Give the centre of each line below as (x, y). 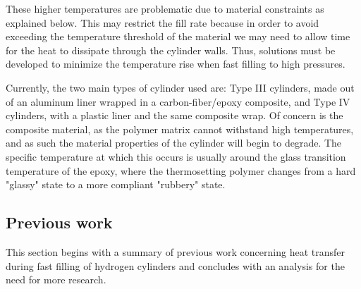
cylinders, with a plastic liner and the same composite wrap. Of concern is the (175, 115)
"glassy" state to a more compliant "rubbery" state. (116, 184)
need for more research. (56, 279)
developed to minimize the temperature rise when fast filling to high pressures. (176, 64)
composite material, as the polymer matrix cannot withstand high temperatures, (180, 129)
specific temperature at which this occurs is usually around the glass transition (176, 156)
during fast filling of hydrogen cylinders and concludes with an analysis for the (175, 265)
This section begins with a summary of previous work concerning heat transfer (175, 251)
